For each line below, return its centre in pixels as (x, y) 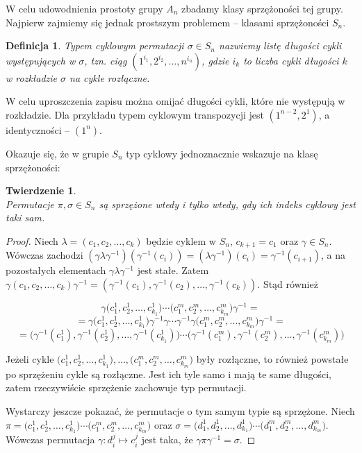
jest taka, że (167, 439)
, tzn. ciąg (106, 60)
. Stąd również (288, 283)
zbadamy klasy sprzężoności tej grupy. (262, 8)
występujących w (41, 60)
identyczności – (38, 129)
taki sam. (25, 217)
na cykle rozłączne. (110, 77)
